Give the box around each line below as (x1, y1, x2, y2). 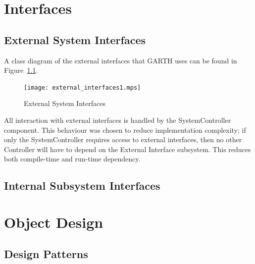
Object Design (4, 211, 103, 232)
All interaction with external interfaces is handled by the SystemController (4, 115, 231, 125)
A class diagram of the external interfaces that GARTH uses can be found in (4, 55, 237, 65)
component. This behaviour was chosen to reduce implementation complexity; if (4, 124, 246, 135)
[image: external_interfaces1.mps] (24, 84, 141, 91)
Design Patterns (4, 246, 88, 261)
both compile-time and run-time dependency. (4, 154, 141, 164)
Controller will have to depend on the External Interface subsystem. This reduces (4, 144, 251, 154)
